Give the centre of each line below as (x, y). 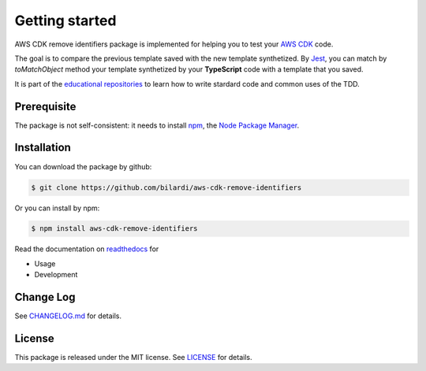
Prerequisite (45, 106)
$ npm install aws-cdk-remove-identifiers (114, 229)
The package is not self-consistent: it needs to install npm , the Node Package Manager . (157, 125)
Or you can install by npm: (57, 208)
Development (56, 275)
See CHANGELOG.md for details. (68, 316)
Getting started (65, 20)
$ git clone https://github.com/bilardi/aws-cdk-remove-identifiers (166, 187)
